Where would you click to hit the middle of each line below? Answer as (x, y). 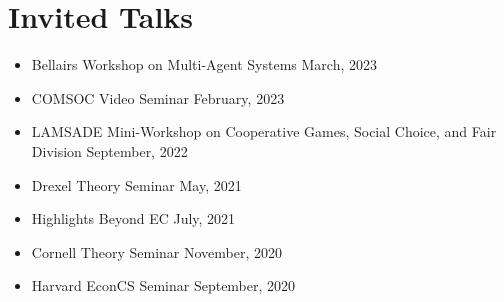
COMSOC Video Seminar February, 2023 (158, 97)
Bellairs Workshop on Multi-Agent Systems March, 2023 (204, 64)
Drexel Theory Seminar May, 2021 (136, 184)
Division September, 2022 (109, 150)
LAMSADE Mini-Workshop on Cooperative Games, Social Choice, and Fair (264, 131)
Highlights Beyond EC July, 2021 (133, 218)
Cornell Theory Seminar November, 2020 (157, 251)
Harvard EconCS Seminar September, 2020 (163, 285)
